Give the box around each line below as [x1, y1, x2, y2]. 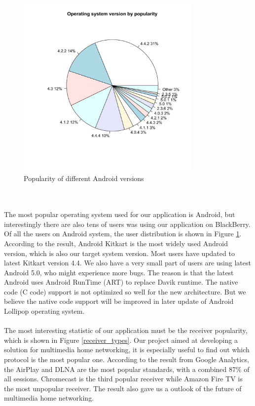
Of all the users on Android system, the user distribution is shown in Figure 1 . [4, 228, 242, 239]
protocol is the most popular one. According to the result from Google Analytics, [4, 354, 249, 365]
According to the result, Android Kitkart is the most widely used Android [4, 238, 228, 248]
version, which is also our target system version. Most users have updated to [4, 248, 235, 258]
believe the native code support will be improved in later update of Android [4, 296, 234, 306]
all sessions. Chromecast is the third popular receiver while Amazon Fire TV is [4, 373, 243, 384]
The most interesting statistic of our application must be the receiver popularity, [4, 325, 248, 335]
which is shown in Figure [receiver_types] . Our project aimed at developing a [4, 334, 238, 345]
